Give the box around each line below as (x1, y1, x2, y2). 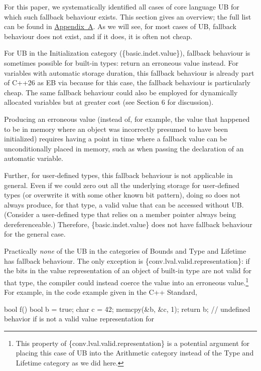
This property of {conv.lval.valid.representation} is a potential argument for (16, 337, 250, 348)
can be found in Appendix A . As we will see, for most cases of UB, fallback (4, 21, 236, 32)
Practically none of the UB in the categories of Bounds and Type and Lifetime (4, 246, 246, 256)
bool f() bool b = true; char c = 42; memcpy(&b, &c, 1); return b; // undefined (4, 303, 250, 314)
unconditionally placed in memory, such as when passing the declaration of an (4, 143, 244, 153)
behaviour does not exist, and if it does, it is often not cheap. (4, 31, 192, 41)
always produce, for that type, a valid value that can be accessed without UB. (4, 199, 244, 210)
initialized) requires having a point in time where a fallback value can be (4, 133, 227, 144)
